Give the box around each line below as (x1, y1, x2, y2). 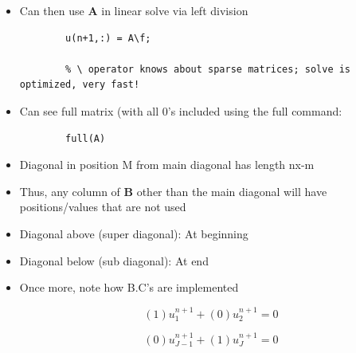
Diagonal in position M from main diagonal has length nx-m (19, 156, 315, 173)
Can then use (19, 2, 84, 18)
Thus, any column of (19, 182, 120, 199)
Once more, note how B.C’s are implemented (19, 279, 239, 296)
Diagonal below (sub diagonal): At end (19, 252, 209, 269)
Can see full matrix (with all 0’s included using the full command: (19, 102, 342, 119)
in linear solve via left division (101, 2, 248, 18)
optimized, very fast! (19, 79, 140, 91)
